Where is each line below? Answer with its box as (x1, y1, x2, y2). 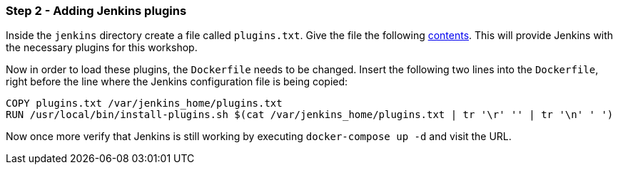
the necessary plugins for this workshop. (6, 41, 198, 54)
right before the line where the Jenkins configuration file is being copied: (6, 75, 348, 88)
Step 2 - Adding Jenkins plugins (6, 4, 187, 18)
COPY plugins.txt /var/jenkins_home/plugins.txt (6, 97, 283, 110)
